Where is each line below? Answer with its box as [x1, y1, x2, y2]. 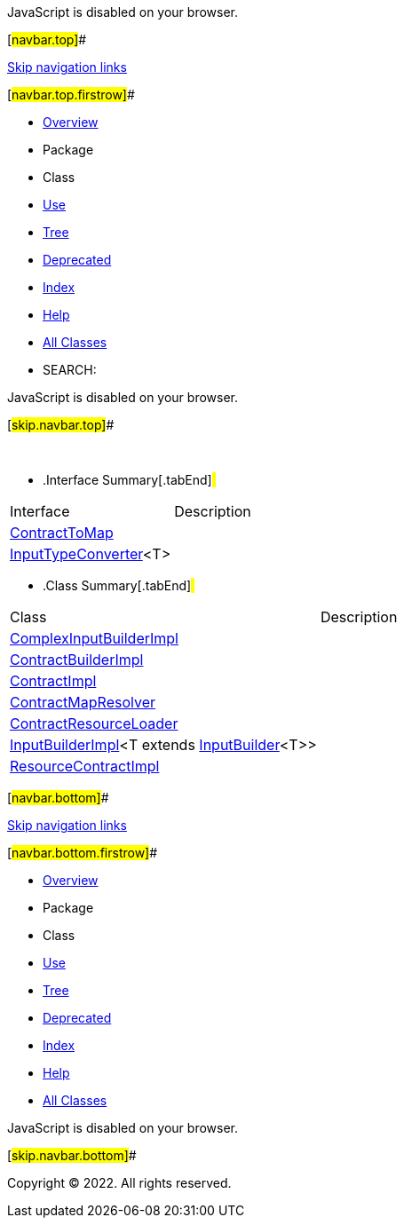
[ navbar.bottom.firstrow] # [7, 845, 158, 860]
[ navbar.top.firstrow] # [7, 87, 135, 102]
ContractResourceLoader [10, 715, 178, 732]
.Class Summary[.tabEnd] [43, 578, 192, 593]
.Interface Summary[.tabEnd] [43, 472, 212, 487]
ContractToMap [10, 524, 114, 541]
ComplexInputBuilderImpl [10, 629, 178, 647]
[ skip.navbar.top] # [7, 417, 115, 432]
